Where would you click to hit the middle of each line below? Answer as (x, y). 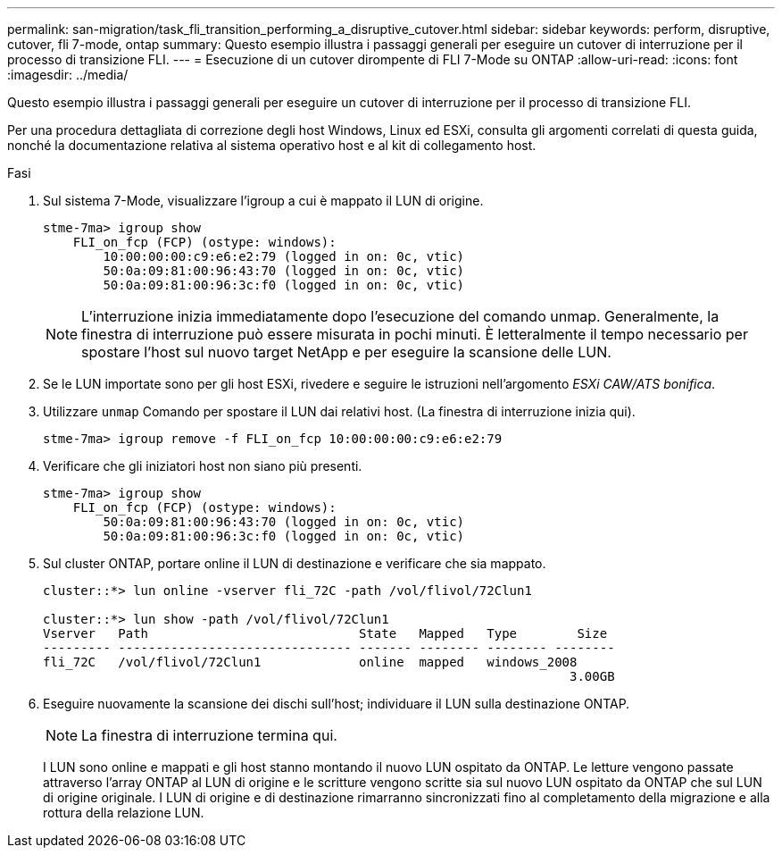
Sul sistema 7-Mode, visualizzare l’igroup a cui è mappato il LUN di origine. (263, 201)
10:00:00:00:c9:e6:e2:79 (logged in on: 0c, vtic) (284, 256)
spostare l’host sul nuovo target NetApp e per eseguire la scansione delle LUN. (346, 352)
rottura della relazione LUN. (124, 813)
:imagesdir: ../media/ (68, 75)
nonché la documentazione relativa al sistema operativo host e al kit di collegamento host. (272, 145)
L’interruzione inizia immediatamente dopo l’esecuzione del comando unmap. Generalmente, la (400, 316)
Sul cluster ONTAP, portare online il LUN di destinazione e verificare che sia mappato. (295, 563)
